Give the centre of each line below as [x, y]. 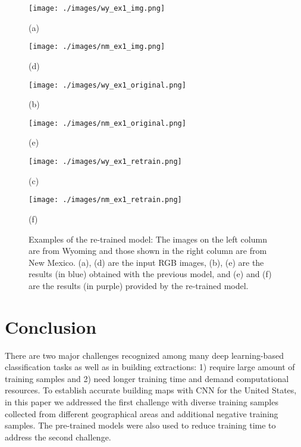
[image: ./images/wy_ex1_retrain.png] [105, 162]
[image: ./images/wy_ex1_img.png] [97, 8]
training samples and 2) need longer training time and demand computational [147, 378]
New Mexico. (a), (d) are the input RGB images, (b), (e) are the [146, 262]
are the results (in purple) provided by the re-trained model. [139, 285]
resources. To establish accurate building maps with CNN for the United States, [151, 390]
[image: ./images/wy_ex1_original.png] [107, 85]
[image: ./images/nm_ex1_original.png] [107, 123]
